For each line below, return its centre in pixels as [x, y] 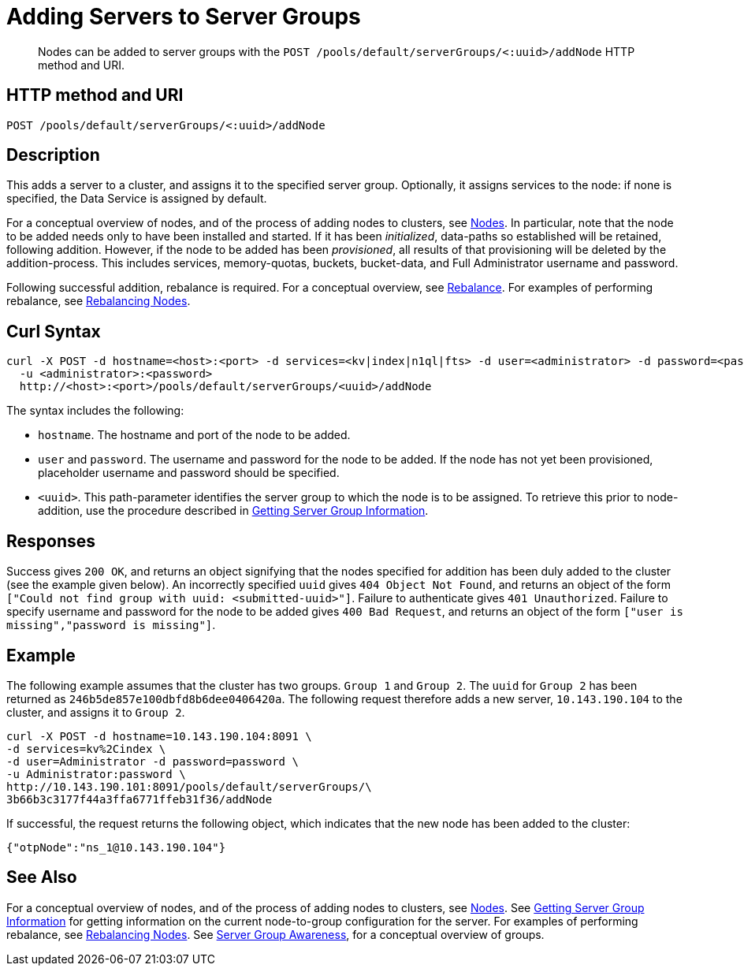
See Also [42, 877]
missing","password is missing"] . [111, 625]
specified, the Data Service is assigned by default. [137, 199]
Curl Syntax [54, 331]
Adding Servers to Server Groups [184, 17]
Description [53, 155]
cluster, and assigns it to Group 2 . [96, 712]
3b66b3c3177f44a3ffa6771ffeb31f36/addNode [139, 799]
